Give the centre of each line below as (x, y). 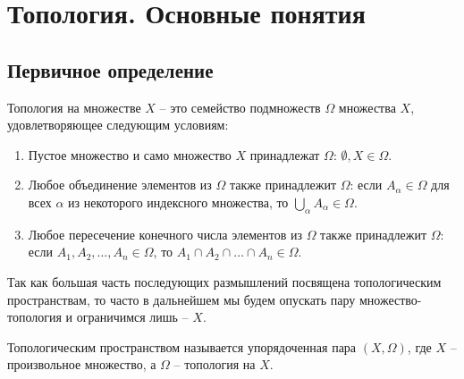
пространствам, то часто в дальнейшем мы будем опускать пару (181, 299)
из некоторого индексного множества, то (178, 202)
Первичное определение (110, 69)
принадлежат (285, 154)
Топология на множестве (74, 107)
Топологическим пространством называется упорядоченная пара (182, 346)
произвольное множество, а (82, 364)
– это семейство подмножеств (240, 107)
